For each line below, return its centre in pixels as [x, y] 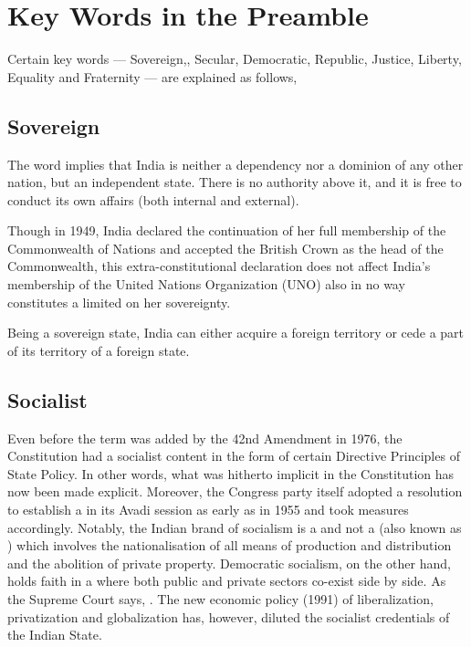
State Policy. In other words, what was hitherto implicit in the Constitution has [231, 473]
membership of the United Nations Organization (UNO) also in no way [206, 284]
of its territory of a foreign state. [99, 350]
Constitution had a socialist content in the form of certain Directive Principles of [234, 456]
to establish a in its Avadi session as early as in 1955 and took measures [208, 510]
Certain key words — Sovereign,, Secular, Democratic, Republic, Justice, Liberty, [235, 59]
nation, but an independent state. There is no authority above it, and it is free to [235, 182]
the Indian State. [55, 635]
